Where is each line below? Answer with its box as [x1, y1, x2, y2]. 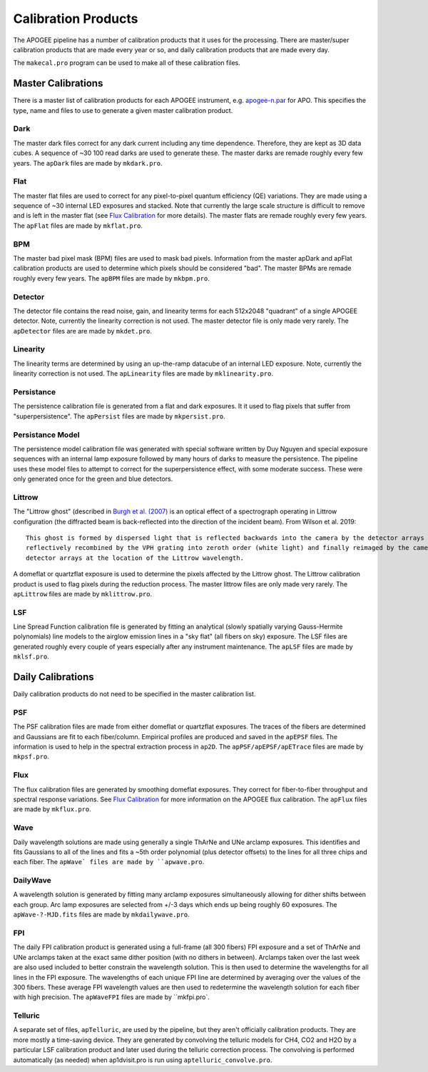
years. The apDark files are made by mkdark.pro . [13, 159, 163, 167]
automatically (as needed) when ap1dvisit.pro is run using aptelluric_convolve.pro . [13, 1056, 272, 1064]
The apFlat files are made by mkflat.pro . [13, 221, 143, 230]
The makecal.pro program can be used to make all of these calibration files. [13, 59, 240, 67]
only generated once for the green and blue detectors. [13, 475, 173, 484]
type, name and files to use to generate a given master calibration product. [13, 106, 233, 114]
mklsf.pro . [13, 652, 49, 661]
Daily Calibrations [13, 671, 94, 683]
